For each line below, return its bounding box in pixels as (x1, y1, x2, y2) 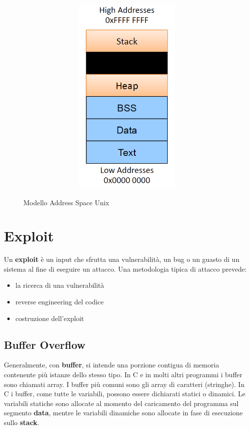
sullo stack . (4, 417, 39, 427)
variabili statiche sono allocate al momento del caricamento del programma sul (4, 398, 239, 408)
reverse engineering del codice (15, 297, 104, 307)
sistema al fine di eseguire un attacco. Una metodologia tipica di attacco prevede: (4, 263, 247, 274)
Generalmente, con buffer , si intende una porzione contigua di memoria (4, 360, 219, 370)
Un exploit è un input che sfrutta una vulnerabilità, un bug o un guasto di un (4, 254, 240, 264)
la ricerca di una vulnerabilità (15, 280, 104, 290)
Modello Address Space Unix (23, 197, 109, 207)
